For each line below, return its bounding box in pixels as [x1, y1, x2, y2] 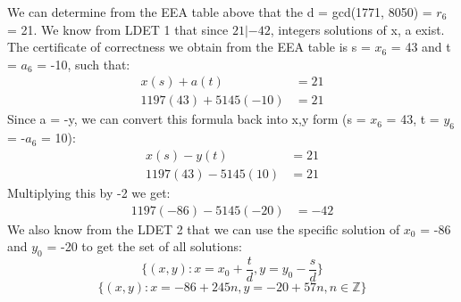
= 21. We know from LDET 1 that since [7, 20, 229, 38]
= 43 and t [390, 37, 451, 56]
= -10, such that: [37, 54, 130, 73]
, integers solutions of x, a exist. [270, 20, 445, 38]
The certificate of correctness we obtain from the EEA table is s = [7, 37, 371, 56]
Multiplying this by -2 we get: [7, 183, 171, 201]
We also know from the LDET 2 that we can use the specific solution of [7, 219, 400, 238]
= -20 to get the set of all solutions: [46, 237, 242, 256]
